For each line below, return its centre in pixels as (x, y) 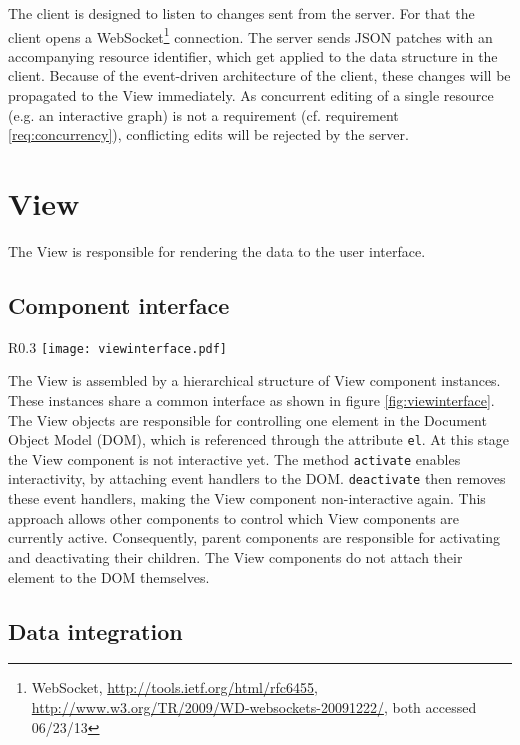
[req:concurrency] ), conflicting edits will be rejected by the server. (208, 134)
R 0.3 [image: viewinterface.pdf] (118, 346)
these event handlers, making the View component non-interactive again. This (247, 498)
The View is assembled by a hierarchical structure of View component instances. (254, 380)
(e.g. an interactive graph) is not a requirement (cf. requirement (203, 114)
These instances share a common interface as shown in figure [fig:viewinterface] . (251, 399)
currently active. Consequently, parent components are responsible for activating (254, 537)
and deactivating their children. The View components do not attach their (235, 556)
